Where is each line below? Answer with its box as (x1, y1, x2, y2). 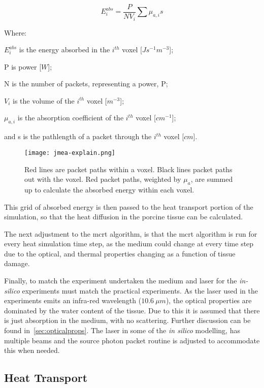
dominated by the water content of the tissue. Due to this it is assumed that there (4, 305, 260, 315)
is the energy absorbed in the (19, 44, 110, 55)
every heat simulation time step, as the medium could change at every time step (4, 238, 254, 249)
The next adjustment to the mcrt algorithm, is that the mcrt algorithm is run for (4, 228, 257, 239)
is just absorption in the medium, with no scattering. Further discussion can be (4, 315, 251, 326)
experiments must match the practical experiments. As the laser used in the (22, 285, 258, 296)
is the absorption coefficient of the (17, 112, 124, 123)
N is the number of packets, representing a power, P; (4, 78, 168, 89)
